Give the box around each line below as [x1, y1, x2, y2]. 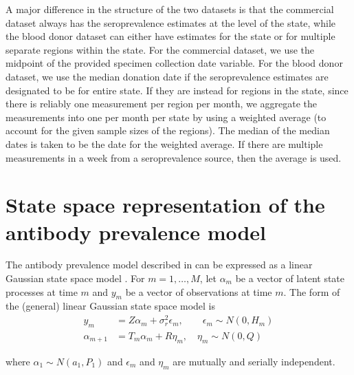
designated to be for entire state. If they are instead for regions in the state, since [5, 83, 349, 97]
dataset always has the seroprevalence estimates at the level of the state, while [5, 15, 336, 30]
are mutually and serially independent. [173, 354, 335, 368]
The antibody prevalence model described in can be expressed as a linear [5, 257, 313, 272]
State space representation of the [5, 191, 325, 219]
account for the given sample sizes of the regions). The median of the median [5, 123, 330, 138]
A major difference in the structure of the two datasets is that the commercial [5, 2, 334, 16]
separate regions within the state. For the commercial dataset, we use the [5, 42, 315, 56]
